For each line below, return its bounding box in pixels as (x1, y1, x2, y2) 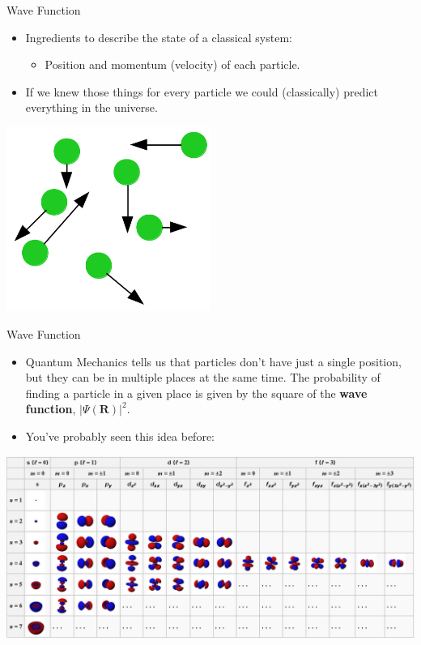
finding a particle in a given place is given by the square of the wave (25, 384, 368, 401)
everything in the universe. (25, 99, 158, 116)
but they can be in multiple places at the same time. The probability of (25, 369, 381, 386)
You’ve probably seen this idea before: (25, 427, 215, 444)
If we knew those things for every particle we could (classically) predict (25, 83, 378, 100)
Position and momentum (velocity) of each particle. (45, 56, 300, 73)
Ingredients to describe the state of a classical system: (25, 28, 292, 45)
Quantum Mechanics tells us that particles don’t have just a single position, (25, 352, 402, 369)
